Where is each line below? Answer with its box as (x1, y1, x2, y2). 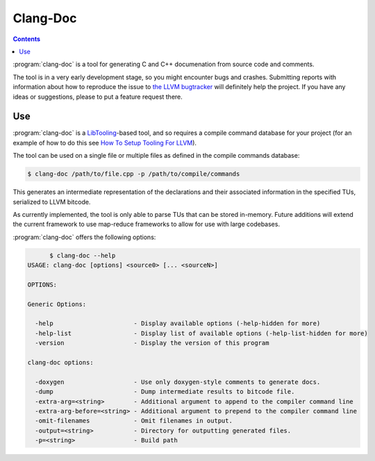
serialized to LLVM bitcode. (12, 197, 91, 206)
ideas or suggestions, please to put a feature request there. (12, 92, 183, 101)
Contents (12, 35, 41, 43)
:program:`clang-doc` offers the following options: (12, 233, 156, 241)
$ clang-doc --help (49, 251, 116, 259)
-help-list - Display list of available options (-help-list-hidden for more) (35, 329, 368, 337)
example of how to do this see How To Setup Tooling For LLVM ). (12, 138, 197, 147)
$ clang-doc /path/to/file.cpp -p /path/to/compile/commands (27, 170, 240, 178)
